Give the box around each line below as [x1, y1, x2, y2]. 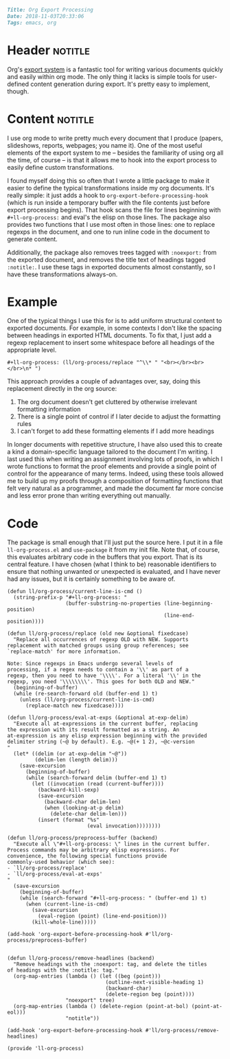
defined [7, 80, 30, 88]
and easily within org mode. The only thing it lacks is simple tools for [7, 72, 201, 80]
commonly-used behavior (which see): [7, 859, 115, 866]
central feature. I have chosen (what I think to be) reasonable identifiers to [7, 560, 217, 568]
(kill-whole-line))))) [32, 919, 97, 926]
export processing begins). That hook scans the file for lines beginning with [7, 205, 221, 214]
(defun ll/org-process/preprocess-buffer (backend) [7, 835, 158, 842]
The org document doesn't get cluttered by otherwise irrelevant [16, 398, 198, 406]
